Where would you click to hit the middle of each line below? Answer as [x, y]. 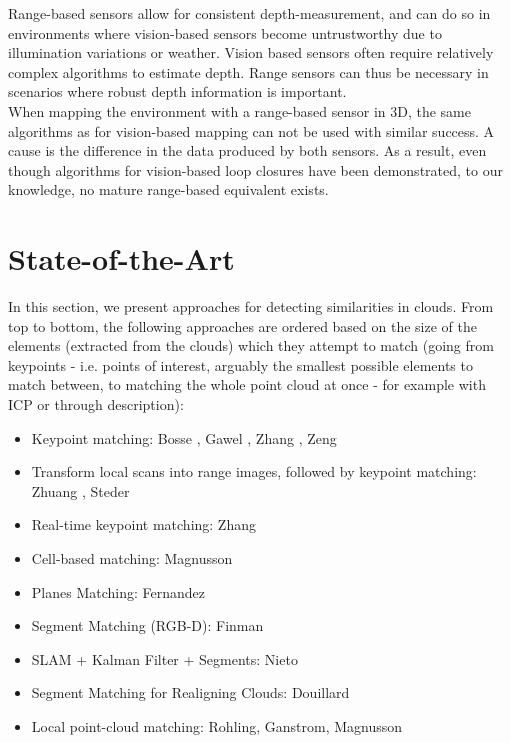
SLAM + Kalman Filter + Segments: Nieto [164, 658]
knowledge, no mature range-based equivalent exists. [168, 189]
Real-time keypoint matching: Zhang [143, 524]
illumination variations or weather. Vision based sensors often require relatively [251, 52]
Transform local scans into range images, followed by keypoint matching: [254, 471]
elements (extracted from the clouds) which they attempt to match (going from [251, 345]
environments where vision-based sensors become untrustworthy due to [225, 32]
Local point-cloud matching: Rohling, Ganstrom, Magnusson [217, 725]
